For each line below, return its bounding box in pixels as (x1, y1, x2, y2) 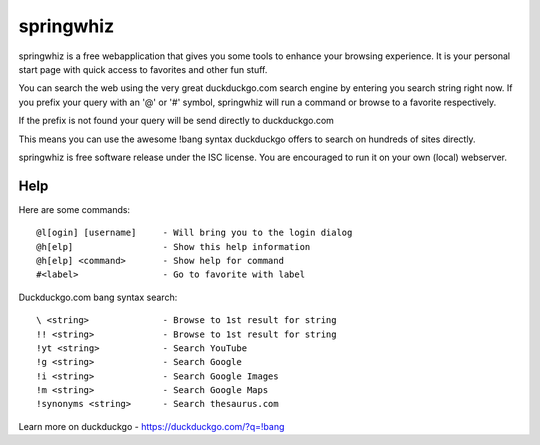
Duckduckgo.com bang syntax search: (18, 291, 178, 303)
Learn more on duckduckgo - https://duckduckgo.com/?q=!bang (18, 420, 285, 432)
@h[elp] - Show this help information (36, 241, 311, 252)
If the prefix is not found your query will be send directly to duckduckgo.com (18, 115, 335, 127)
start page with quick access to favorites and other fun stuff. (18, 63, 268, 75)
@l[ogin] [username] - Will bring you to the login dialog (36, 227, 353, 239)
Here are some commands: (18, 203, 130, 215)
